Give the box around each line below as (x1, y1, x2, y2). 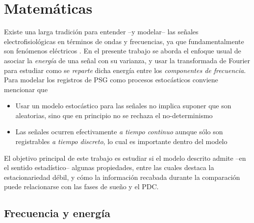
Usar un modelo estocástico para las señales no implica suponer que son (15, 100, 231, 111)
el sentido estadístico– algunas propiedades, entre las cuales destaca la (4, 162, 214, 173)
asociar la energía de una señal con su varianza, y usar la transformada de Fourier (4, 55, 251, 65)
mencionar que (4, 84, 48, 94)
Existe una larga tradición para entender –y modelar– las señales (4, 26, 199, 37)
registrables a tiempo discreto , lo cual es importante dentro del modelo (15, 136, 228, 147)
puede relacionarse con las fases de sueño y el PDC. (4, 181, 159, 192)
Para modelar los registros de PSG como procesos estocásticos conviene (4, 74, 218, 85)
